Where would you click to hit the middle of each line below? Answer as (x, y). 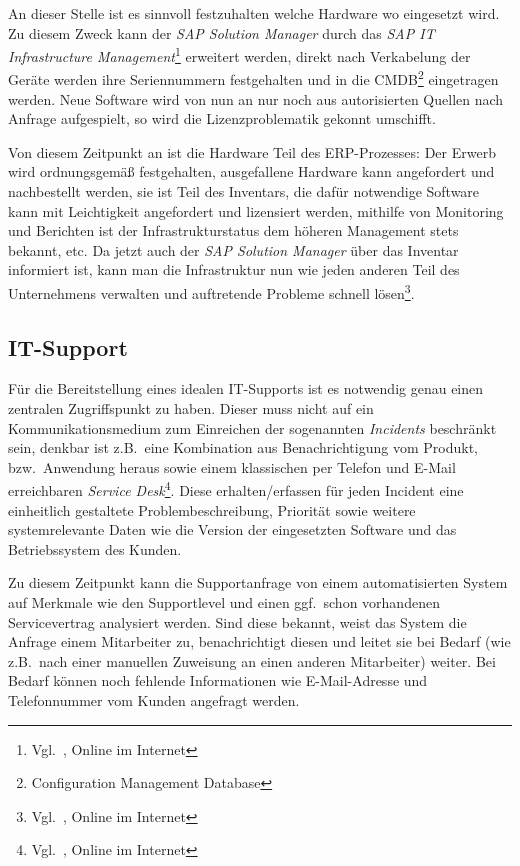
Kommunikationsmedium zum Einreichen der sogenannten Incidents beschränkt (252, 427)
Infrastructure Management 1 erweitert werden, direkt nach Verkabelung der (239, 54)
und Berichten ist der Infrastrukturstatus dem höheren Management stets (233, 230)
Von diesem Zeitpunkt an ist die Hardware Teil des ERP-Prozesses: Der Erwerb (252, 151)
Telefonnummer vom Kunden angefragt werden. (154, 700)
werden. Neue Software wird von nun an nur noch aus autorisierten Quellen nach (256, 98)
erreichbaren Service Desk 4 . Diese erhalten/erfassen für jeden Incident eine (236, 489)
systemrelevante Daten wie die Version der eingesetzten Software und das (232, 529)
